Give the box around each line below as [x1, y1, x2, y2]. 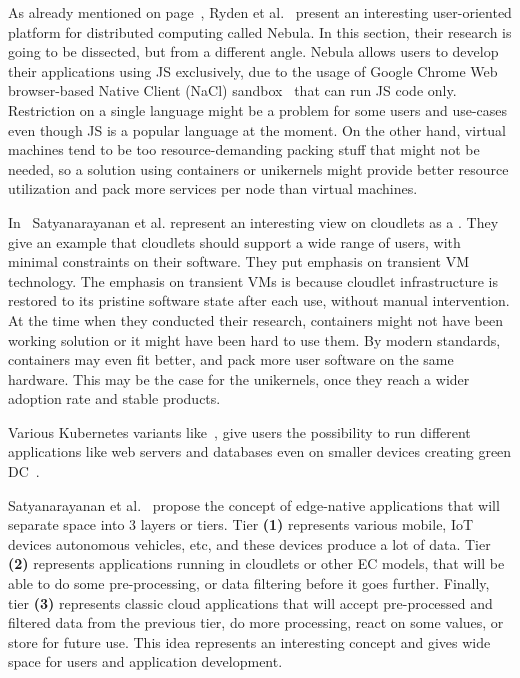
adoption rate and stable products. [8, 388, 221, 409]
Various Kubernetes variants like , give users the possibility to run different [8, 421, 471, 442]
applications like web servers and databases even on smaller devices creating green [8, 441, 512, 462]
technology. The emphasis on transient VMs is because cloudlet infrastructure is [8, 270, 498, 291]
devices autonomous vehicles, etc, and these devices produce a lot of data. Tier [8, 533, 491, 554]
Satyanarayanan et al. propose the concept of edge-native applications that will [8, 494, 500, 515]
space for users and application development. [8, 651, 283, 672]
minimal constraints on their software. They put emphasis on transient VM [8, 251, 470, 272]
